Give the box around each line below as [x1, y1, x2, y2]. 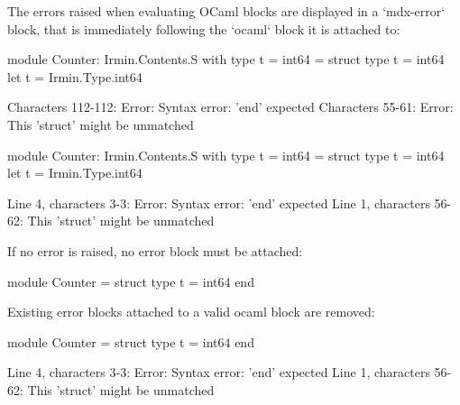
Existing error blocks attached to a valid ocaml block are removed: [7, 302, 375, 321]
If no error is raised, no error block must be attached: [7, 241, 303, 260]
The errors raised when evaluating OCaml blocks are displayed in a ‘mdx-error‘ [7, 2, 446, 20]
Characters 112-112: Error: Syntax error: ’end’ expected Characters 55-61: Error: [7, 97, 454, 116]
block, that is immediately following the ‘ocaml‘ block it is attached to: [7, 19, 400, 38]
